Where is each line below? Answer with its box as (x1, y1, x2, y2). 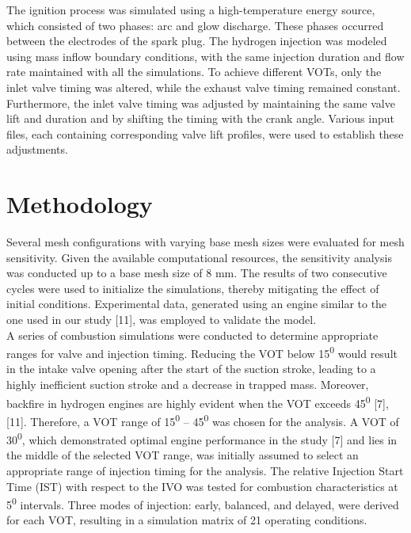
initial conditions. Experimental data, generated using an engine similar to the (6, 295, 387, 312)
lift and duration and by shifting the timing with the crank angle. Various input (6, 110, 394, 127)
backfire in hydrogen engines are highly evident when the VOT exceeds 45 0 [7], (6, 392, 389, 411)
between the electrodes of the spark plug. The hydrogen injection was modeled (6, 32, 387, 49)
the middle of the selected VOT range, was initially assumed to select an (6, 447, 359, 463)
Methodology (6, 188, 153, 220)
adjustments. (6, 141, 68, 158)
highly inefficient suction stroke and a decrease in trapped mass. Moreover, (6, 376, 369, 393)
